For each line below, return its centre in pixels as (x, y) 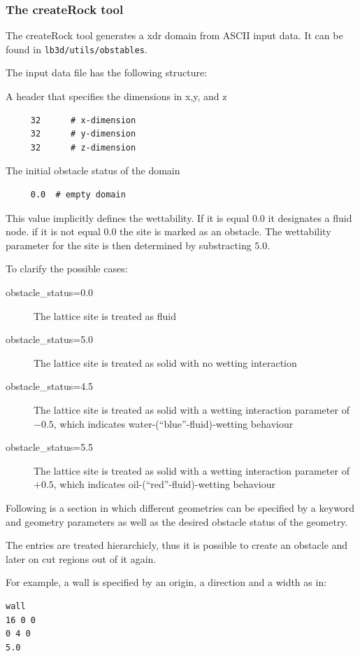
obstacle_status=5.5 (50, 447)
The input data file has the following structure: (107, 72)
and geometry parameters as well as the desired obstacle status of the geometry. (177, 521)
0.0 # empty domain (78, 195)
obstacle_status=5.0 (50, 339)
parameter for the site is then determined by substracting (129, 245)
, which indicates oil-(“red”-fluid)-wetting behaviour (164, 484)
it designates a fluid (310, 217)
